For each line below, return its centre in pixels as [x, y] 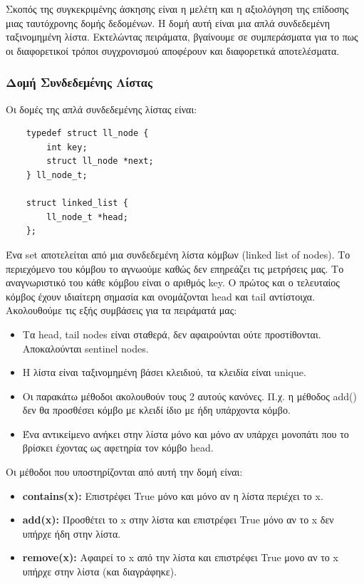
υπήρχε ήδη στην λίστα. [72, 533]
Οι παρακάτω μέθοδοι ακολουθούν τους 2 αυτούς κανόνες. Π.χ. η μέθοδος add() [190, 396]
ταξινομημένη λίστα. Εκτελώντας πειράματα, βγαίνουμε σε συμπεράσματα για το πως [182, 37]
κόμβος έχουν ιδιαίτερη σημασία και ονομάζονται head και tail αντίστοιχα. [161, 296]
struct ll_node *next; [100, 161]
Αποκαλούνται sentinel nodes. [85, 348]
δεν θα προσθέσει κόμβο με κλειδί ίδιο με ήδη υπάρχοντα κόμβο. [156, 410]
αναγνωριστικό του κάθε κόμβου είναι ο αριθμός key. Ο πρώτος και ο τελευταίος [173, 282]
